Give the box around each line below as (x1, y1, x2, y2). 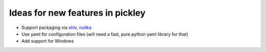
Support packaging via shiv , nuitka (21, 25, 92, 30)
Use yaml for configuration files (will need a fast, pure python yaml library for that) (21, 31, 188, 37)
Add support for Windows (21, 38, 74, 44)
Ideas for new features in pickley (9, 7, 146, 18)
